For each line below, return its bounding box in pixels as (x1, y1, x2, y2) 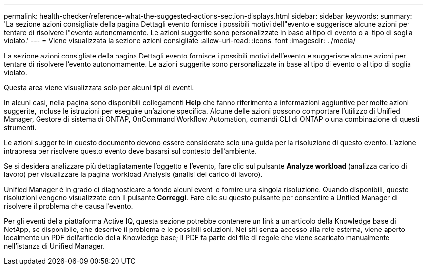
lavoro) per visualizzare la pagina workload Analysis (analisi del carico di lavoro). (4, 170, 263, 178)
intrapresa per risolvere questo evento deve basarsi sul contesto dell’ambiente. (4, 147, 257, 155)
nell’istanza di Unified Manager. (4, 242, 105, 250)
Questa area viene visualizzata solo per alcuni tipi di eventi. (4, 83, 194, 92)
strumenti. (4, 123, 37, 132)
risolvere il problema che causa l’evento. (4, 202, 133, 210)
